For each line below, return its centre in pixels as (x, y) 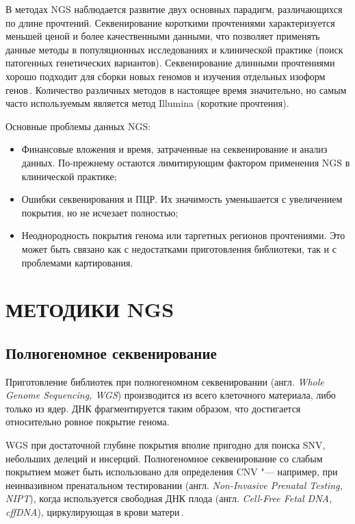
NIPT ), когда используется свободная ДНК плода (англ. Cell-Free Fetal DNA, (169, 498)
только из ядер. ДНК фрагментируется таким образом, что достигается (153, 408)
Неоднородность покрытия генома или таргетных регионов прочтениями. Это (183, 235)
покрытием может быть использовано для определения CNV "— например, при (172, 472)
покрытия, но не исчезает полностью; (100, 212)
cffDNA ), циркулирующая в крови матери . (95, 512)
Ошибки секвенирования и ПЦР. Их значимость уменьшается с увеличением (182, 199)
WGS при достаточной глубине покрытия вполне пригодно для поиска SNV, (166, 445)
